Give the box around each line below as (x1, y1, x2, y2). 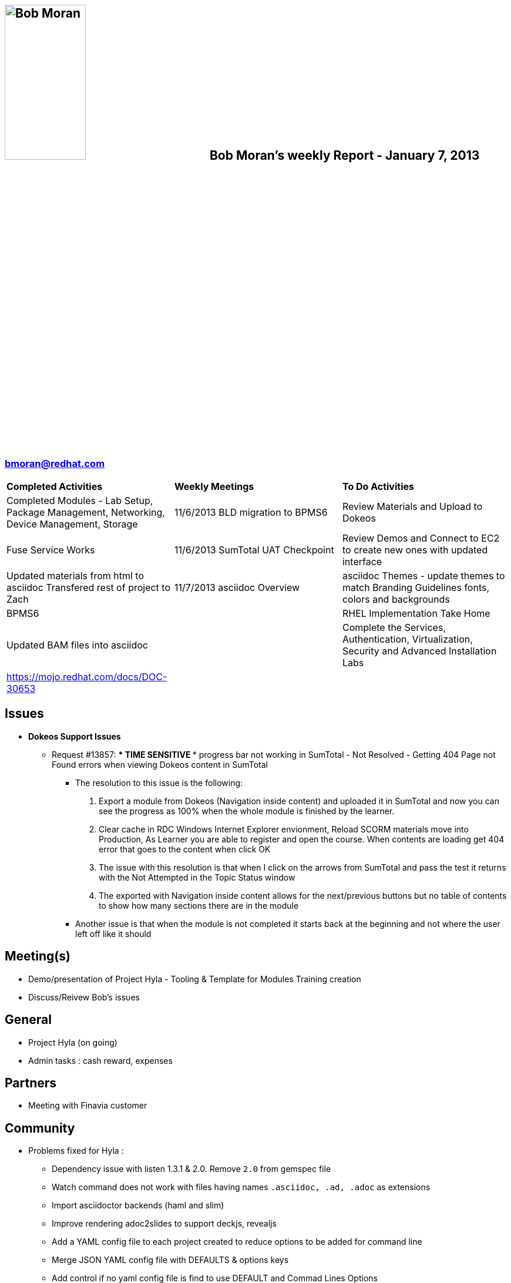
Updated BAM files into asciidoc (6, 639, 148, 651)
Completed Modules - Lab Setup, (6, 494, 153, 506)
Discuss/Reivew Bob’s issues (28, 992, 140, 1002)
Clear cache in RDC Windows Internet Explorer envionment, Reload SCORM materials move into (99, 824, 469, 834)
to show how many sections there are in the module (99, 900, 299, 911)
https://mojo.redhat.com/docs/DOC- (6, 670, 167, 683)
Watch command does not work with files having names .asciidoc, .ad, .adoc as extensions (52, 1182, 431, 1193)
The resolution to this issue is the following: (75, 777, 243, 788)
